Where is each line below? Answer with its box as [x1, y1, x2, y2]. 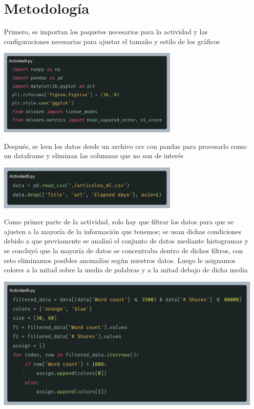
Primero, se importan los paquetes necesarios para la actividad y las [4, 26, 208, 37]
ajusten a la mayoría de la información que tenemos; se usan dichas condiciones [4, 226, 241, 236]
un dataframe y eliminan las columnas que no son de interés [4, 150, 184, 161]
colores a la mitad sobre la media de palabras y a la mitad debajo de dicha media [4, 265, 248, 275]
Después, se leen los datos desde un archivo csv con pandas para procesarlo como [4, 141, 247, 151]
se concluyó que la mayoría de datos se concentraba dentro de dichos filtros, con [4, 245, 243, 255]
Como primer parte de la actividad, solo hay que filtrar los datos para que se [4, 217, 233, 227]
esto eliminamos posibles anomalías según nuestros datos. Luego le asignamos [4, 255, 235, 265]
